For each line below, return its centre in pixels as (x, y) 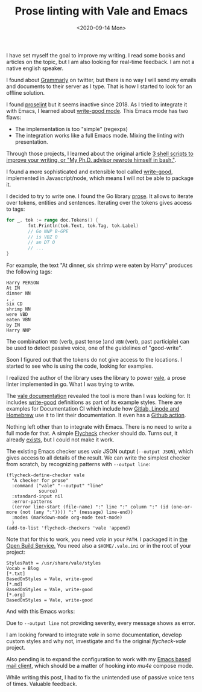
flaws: (14, 117)
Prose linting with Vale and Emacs (101, 11)
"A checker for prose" (40, 481)
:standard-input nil (37, 496)
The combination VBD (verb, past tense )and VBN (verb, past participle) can (98, 342)
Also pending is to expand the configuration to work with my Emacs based (99, 659)
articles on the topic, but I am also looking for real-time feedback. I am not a (100, 62)
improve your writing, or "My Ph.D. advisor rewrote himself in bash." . (91, 160)
